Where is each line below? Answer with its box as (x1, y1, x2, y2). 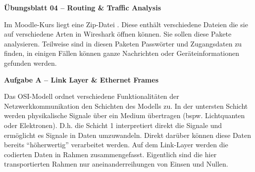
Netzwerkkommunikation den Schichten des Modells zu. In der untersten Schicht (4, 100, 248, 111)
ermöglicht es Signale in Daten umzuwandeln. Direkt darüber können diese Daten (4, 129, 252, 140)
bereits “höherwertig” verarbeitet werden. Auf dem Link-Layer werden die (4, 139, 228, 150)
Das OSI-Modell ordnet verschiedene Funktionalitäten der (4, 91, 179, 101)
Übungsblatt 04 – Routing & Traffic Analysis (4, 2, 161, 12)
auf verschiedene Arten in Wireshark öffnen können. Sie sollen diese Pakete (4, 29, 232, 39)
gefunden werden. (4, 57, 57, 68)
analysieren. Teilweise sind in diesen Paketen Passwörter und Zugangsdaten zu (4, 38, 242, 48)
